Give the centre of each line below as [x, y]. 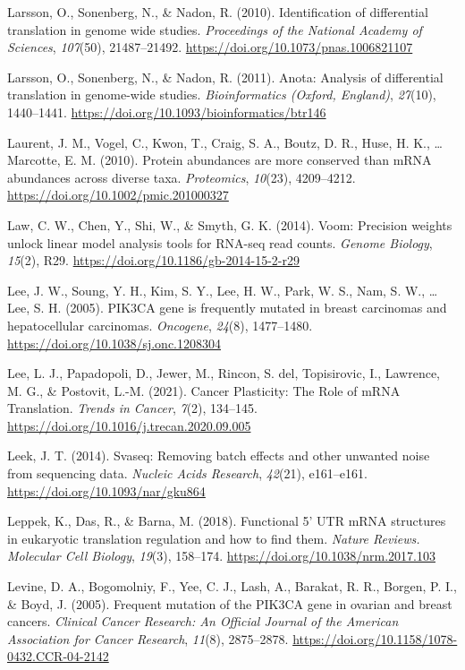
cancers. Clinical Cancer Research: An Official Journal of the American [203, 621]
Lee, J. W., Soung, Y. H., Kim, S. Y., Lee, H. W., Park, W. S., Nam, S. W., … [223, 290]
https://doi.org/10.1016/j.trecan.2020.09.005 [129, 425]
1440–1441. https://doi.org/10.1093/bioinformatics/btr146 [167, 112]
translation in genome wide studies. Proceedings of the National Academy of [215, 29]
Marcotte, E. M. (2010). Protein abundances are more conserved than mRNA [220, 160]
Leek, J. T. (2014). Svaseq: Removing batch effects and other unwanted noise [219, 455]
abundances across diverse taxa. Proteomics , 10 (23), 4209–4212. [182, 177]
